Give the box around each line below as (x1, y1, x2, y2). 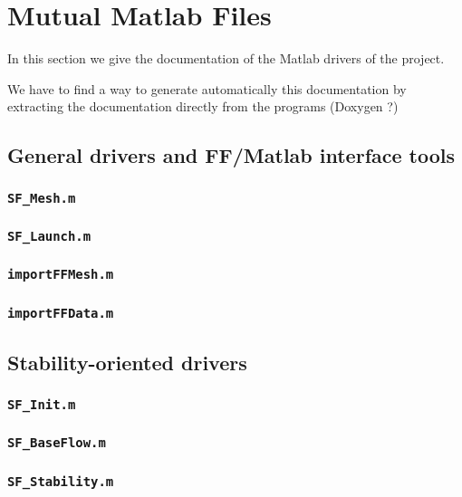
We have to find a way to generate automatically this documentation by (7, 79, 407, 98)
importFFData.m (7, 305, 114, 320)
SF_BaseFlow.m (7, 435, 106, 451)
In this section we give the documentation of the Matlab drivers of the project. (7, 49, 445, 68)
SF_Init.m (7, 397, 76, 413)
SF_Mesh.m (7, 190, 76, 205)
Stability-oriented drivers (7, 348, 247, 376)
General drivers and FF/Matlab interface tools (7, 141, 456, 169)
